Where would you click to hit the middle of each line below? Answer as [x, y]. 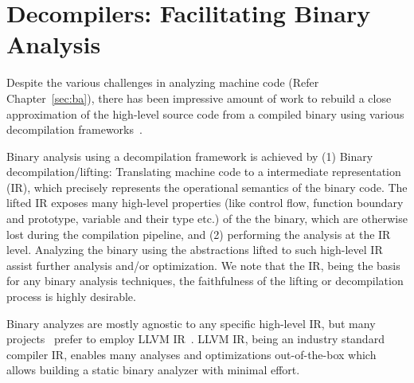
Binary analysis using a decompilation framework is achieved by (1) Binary [190, 156]
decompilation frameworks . [74, 129]
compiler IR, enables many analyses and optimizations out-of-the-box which [191, 354]
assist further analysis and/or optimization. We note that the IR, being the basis [203, 265]
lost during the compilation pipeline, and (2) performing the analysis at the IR [199, 234]
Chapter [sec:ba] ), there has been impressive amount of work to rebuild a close [199, 98]
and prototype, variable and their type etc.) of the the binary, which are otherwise [207, 219]
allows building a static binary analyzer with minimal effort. [153, 370]
